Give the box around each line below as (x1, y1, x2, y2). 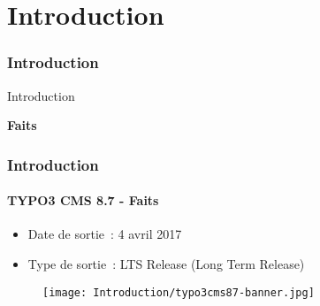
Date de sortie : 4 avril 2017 (27, 225, 182, 243)
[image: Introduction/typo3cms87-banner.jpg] (42, 286, 315, 299)
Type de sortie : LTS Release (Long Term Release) (27, 255, 305, 273)
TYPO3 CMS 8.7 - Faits (7, 191, 159, 210)
